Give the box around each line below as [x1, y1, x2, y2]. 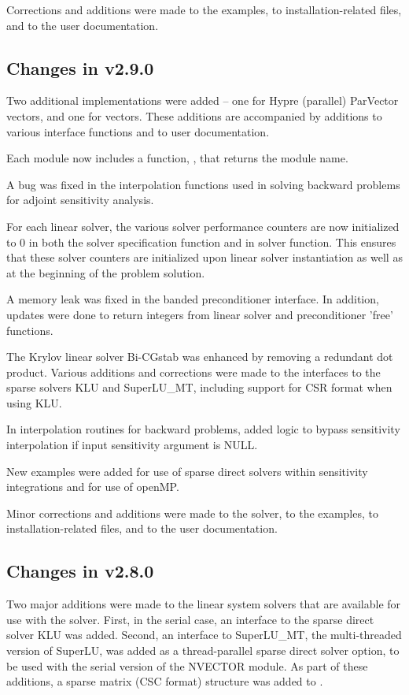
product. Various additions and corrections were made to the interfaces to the [6, 363, 381, 380]
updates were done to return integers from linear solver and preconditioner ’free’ [6, 306, 393, 322]
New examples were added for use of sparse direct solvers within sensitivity [6, 463, 368, 479]
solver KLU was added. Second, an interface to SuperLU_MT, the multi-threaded [6, 626, 402, 643]
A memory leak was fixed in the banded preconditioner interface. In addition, [6, 291, 379, 307]
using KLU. [6, 394, 62, 411]
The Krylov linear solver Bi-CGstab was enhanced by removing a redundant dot [6, 348, 393, 365]
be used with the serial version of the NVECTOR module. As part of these [6, 657, 368, 674]
